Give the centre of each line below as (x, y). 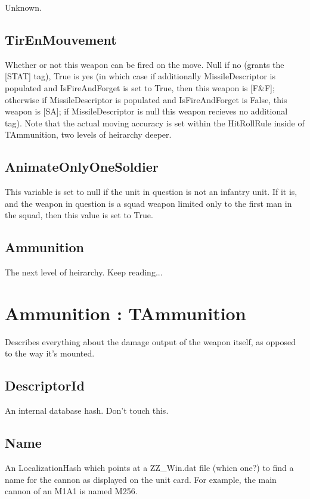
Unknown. (23, 7)
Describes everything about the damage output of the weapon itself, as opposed (150, 341)
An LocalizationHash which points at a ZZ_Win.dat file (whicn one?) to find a (149, 468)
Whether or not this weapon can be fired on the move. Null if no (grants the (145, 64)
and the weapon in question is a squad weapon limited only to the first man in (148, 203)
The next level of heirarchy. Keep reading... (84, 272)
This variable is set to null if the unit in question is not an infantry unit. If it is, (151, 192)
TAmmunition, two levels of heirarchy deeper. (88, 134)
